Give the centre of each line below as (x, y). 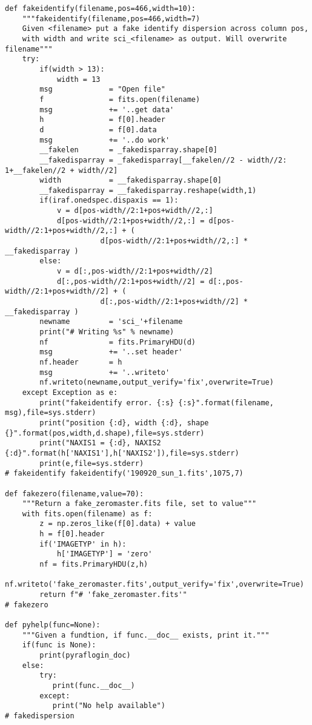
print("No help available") (109, 706)
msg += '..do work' (105, 140)
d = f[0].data (98, 130)
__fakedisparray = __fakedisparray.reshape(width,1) (148, 190)
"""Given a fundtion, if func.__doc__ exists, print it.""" (146, 635)
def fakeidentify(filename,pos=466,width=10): (100, 8)
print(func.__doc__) (94, 685)
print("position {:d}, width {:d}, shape (124, 423)
